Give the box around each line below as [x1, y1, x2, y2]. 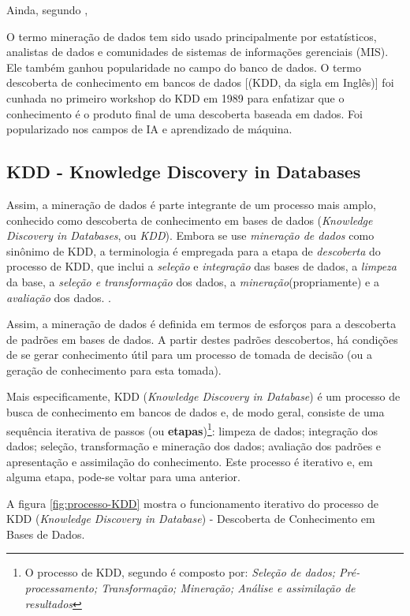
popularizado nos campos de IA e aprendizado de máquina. [6, 121, 293, 137]
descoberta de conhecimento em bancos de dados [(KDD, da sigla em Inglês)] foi [6, 74, 394, 91]
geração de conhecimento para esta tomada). [6, 361, 222, 378]
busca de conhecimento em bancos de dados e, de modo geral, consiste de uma [6, 404, 385, 420]
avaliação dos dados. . [6, 289, 111, 305]
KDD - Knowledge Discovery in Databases [6, 159, 361, 184]
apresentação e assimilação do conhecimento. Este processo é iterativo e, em [6, 453, 373, 469]
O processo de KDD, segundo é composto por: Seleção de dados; [24, 564, 336, 581]
